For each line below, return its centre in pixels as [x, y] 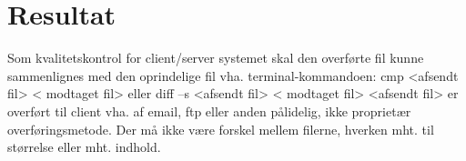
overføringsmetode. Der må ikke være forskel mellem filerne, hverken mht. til [221, 129]
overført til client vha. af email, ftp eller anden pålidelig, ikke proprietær [209, 111]
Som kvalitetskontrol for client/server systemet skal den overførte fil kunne [216, 58]
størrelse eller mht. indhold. [84, 147]
